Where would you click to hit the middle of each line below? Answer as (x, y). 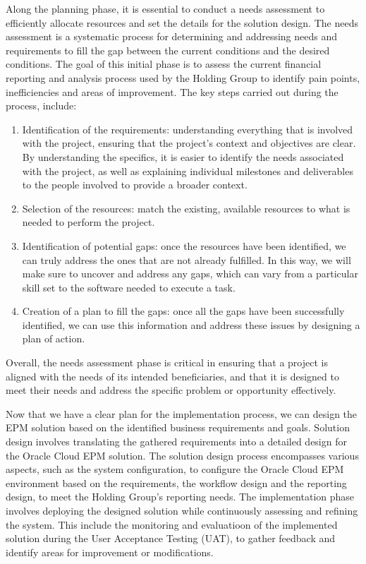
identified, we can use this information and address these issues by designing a (191, 324)
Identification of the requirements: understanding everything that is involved (188, 129)
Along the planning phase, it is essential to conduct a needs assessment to (165, 8)
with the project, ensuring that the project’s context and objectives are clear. (189, 143)
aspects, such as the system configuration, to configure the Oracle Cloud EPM (175, 469)
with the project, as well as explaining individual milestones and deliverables (188, 170)
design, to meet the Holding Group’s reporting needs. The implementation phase (180, 497)
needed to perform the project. (89, 222)
